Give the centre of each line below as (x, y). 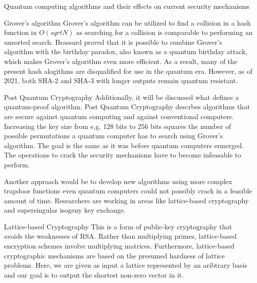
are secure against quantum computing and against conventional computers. (119, 116)
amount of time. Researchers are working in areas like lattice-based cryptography (127, 200)
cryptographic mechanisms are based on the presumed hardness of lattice (114, 255)
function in (20, 32)
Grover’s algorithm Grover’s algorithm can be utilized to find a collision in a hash (128, 22)
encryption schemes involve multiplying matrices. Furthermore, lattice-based (119, 246)
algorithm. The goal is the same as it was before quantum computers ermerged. (124, 145)
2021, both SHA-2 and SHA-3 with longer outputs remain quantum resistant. (121, 80)
